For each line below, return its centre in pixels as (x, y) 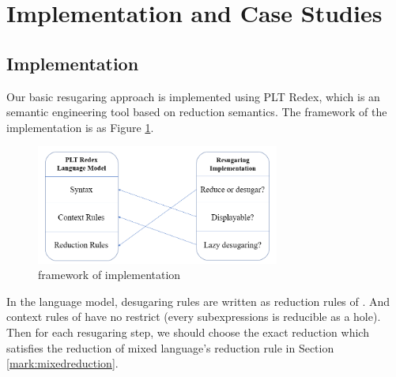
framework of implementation (109, 275)
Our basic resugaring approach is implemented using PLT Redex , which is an (193, 96)
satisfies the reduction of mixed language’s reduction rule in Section (170, 347)
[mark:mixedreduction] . (62, 363)
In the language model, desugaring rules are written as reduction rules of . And (198, 301)
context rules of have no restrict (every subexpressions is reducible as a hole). (194, 317)
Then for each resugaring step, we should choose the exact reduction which (188, 332)
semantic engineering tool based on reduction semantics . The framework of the (197, 112)
